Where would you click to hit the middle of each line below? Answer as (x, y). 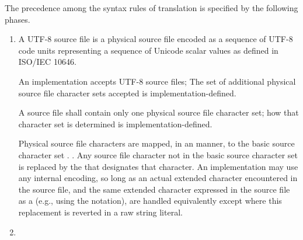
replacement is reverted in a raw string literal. (100, 212)
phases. (18, 19)
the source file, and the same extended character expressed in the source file (154, 189)
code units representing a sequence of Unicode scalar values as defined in (148, 50)
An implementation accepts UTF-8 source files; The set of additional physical (157, 81)
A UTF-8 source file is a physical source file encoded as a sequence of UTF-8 (156, 39)
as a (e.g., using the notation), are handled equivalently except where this (150, 201)
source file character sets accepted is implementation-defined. (127, 93)
